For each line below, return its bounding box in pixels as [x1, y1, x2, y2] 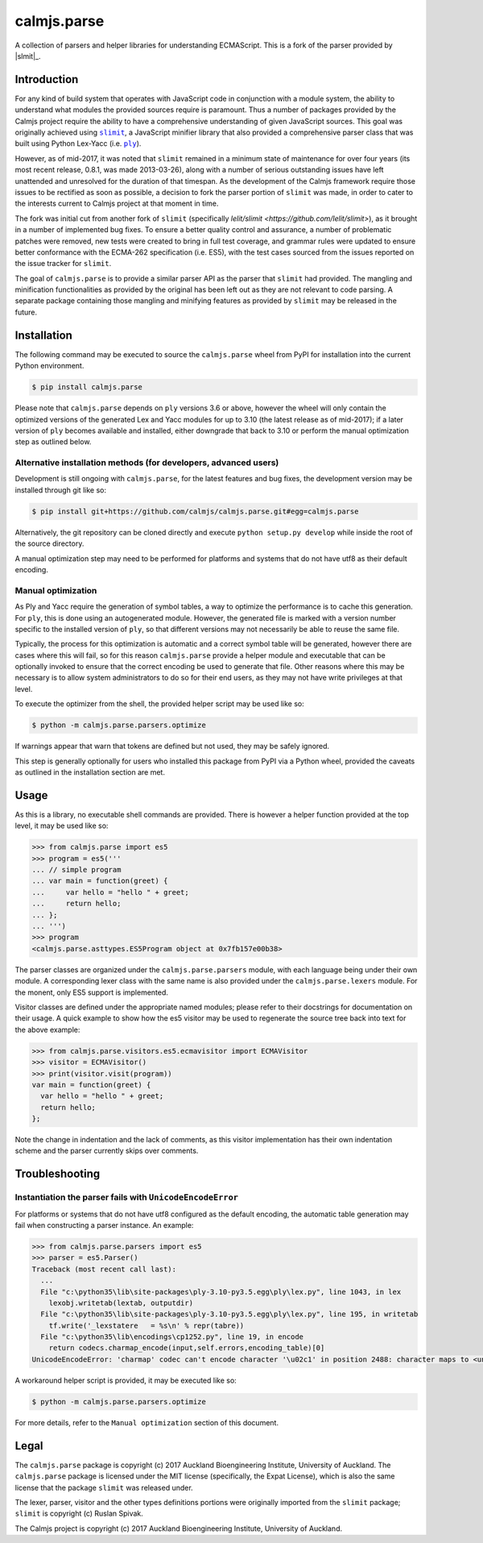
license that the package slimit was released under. [14, 1483, 193, 1492]
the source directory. [14, 539, 85, 548]
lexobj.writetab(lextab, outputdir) [48, 1298, 193, 1308]
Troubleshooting [14, 1167, 101, 1181]
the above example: [14, 1025, 80, 1034]
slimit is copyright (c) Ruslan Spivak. [14, 1508, 144, 1519]
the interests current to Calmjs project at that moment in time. [14, 198, 219, 209]
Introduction [14, 73, 79, 86]
